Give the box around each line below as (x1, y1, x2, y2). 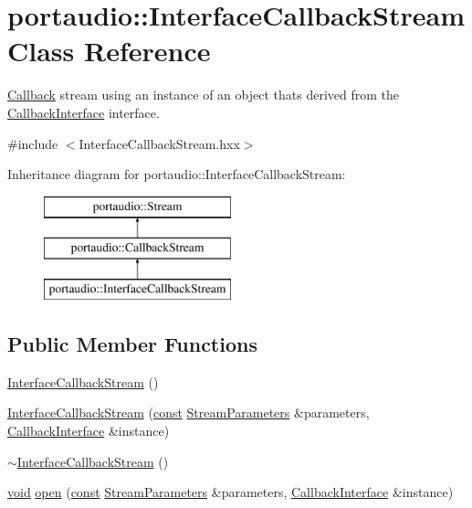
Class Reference (7, 32, 211, 69)
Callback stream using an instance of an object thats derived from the (7, 85, 399, 104)
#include (7, 133, 58, 153)
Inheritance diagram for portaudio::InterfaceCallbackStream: (7, 164, 346, 184)
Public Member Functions (7, 330, 257, 358)
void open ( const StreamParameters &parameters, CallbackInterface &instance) (7, 482, 454, 502)
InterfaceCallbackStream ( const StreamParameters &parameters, (7, 403, 370, 422)
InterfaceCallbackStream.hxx (79, 133, 240, 153)
